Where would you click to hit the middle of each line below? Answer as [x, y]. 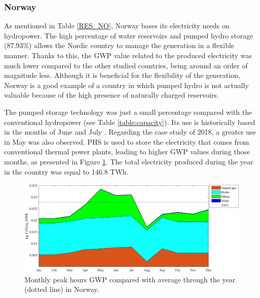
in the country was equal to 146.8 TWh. [66, 171]
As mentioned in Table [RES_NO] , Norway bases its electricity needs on [117, 26]
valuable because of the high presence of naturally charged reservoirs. [112, 95]
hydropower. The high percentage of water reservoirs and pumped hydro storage [129, 35]
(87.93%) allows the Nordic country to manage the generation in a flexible [119, 45]
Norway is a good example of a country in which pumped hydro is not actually [126, 85]
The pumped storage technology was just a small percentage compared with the [128, 112]
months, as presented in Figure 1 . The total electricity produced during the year [129, 161]
